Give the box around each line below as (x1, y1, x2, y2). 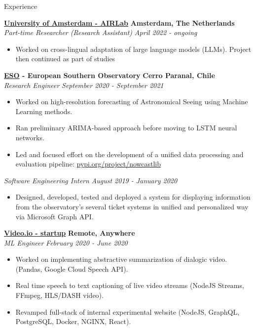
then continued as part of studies (15, 53, 115, 64)
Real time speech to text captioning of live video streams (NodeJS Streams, (15, 280, 244, 290)
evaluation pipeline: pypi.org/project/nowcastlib (15, 159, 161, 169)
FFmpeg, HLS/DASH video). (15, 290, 104, 300)
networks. (15, 132, 44, 142)
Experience (4, 1, 37, 11)
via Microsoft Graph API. (15, 211, 94, 221)
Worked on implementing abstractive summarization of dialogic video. (15, 254, 227, 264)
